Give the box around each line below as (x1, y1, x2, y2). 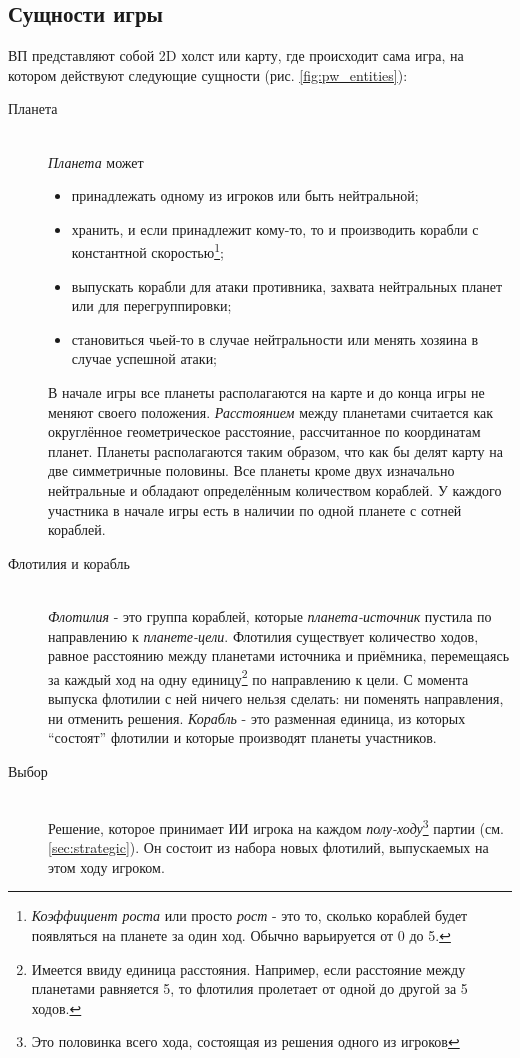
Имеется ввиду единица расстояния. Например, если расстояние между (31, 958, 466, 979)
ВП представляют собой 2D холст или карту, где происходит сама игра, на (8, 45, 464, 66)
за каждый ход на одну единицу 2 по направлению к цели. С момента (48, 665, 469, 689)
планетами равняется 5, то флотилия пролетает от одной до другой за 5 (31, 978, 468, 999)
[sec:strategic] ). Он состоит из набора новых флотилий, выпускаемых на (48, 837, 489, 858)
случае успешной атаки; (71, 348, 218, 369)
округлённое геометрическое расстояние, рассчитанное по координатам (48, 421, 481, 442)
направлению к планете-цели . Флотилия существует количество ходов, (48, 625, 479, 646)
